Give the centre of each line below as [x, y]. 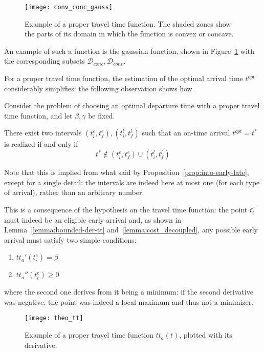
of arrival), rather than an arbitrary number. [74, 192]
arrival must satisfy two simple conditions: [70, 239]
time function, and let [38, 115]
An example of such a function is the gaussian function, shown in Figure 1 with [129, 51]
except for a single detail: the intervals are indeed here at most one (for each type [132, 182]
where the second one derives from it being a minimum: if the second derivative [129, 292]
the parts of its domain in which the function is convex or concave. [129, 34]
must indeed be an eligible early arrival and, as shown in [93, 219]
